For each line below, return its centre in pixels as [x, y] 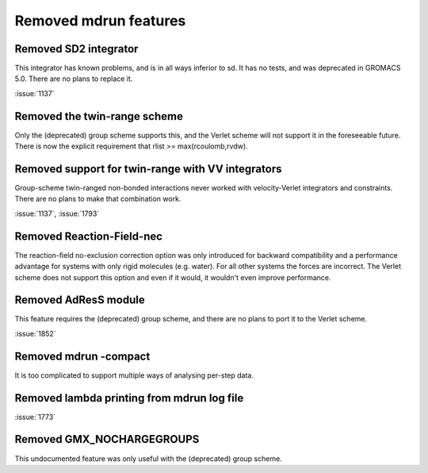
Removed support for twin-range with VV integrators [148, 169]
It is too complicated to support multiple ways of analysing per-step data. [134, 375]
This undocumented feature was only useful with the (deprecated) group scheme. [149, 458]
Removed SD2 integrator [76, 49]
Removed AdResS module [80, 300]
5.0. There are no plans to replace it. [74, 79]
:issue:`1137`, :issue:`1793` [57, 213]
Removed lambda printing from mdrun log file [129, 398]
